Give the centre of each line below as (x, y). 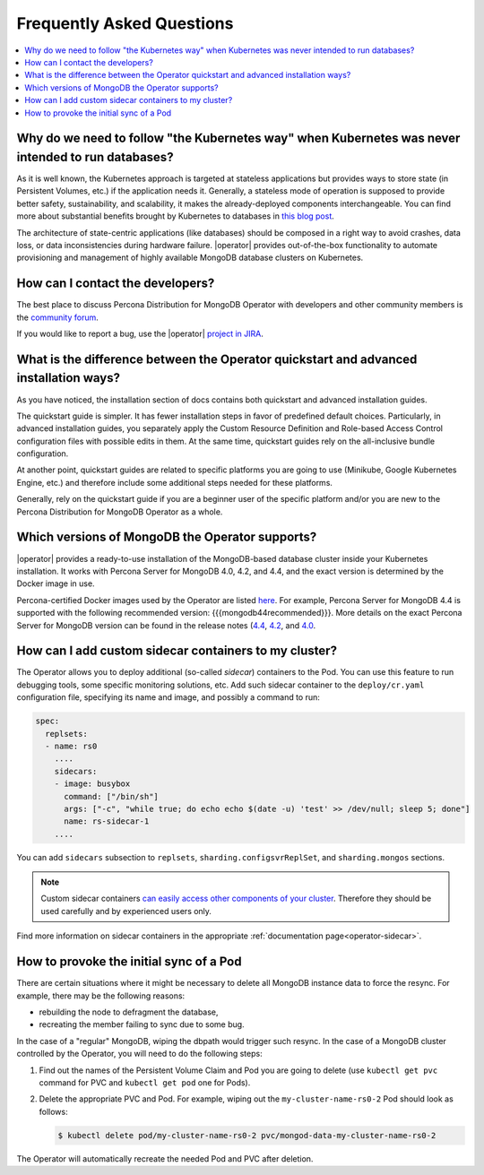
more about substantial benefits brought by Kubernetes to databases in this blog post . (176, 216)
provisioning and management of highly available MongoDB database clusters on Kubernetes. (190, 258)
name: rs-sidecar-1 (107, 821)
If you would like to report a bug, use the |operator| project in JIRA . (140, 334)
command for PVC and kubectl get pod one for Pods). (145, 1082)
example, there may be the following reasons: (101, 996)
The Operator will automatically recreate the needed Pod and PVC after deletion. (165, 1158)
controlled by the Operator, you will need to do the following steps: (140, 1054)
